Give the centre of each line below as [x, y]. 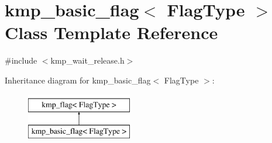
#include [21, 60]
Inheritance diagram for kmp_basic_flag [78, 80]
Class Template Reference [111, 32]
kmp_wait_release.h [87, 60]
